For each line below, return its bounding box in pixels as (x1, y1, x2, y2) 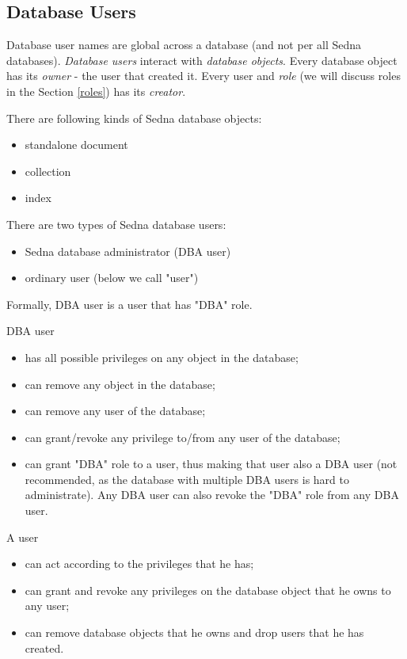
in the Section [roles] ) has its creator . (6, 82, 186, 99)
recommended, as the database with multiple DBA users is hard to (25, 470, 349, 487)
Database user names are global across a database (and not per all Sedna (6, 36, 362, 53)
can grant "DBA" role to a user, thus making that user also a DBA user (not (25, 455, 397, 472)
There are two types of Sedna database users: (6, 215, 226, 232)
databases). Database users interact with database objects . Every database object (6, 51, 397, 68)
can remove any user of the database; (25, 402, 206, 419)
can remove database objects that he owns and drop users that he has (25, 624, 364, 641)
